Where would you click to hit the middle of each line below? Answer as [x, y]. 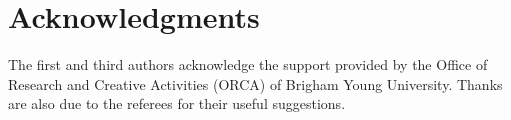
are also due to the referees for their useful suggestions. [177, 103]
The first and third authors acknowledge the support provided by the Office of [248, 64]
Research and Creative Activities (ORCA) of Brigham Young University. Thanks [255, 83]
